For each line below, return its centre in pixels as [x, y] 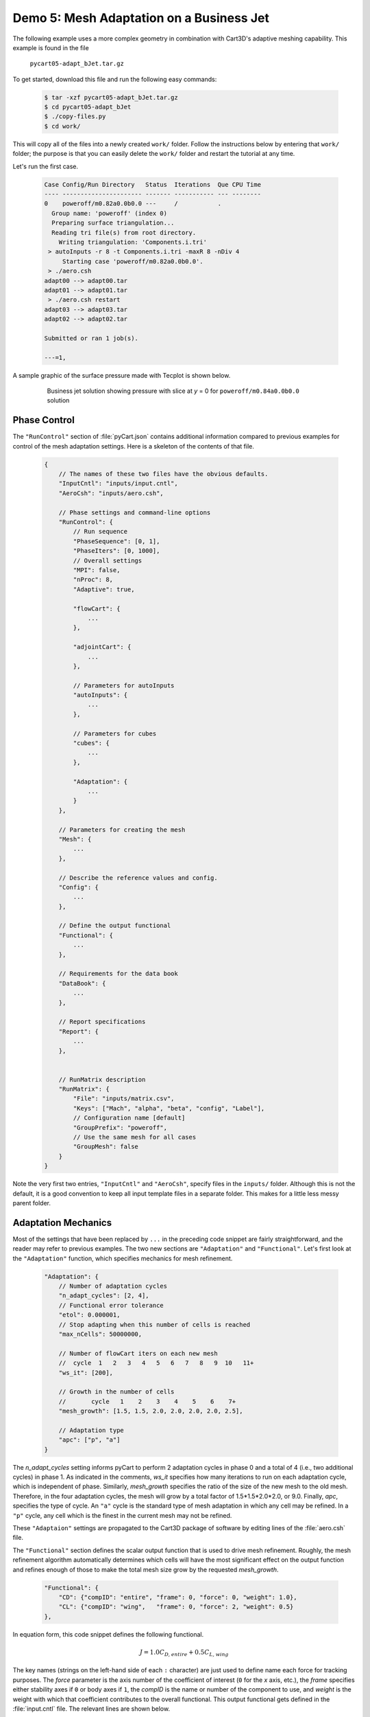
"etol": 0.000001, [89, 1315]
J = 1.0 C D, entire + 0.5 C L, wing [184, 1653]
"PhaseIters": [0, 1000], [116, 551]
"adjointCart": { [102, 647]
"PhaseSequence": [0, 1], [116, 541]
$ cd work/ [62, 126]
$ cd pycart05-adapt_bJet [88, 107]
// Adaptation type [91, 1430]
